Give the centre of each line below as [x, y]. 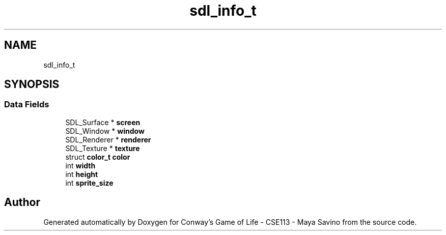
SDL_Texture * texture [103, 148]
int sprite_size [89, 183]
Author [22, 202]
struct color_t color [98, 157]
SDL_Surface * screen [103, 122]
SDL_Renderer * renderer [108, 139]
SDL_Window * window [105, 131]
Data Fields [27, 105]
